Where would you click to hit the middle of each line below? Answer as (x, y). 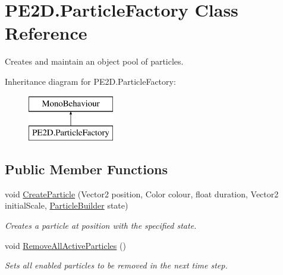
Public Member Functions (86, 169)
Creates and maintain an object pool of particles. (94, 61)
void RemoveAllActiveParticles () (65, 245)
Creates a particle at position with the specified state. (101, 226)
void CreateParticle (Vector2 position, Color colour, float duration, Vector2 (142, 194)
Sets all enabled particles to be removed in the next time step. (116, 265)
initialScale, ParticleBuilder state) (67, 205)
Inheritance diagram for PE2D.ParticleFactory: (90, 81)
